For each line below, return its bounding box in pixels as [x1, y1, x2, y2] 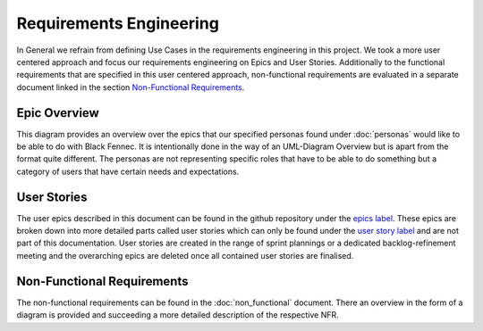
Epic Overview [16, 105, 100, 120]
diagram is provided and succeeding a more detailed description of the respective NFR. [16, 310, 339, 320]
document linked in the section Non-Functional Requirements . [16, 81, 245, 93]
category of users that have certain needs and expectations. [16, 166, 240, 177]
